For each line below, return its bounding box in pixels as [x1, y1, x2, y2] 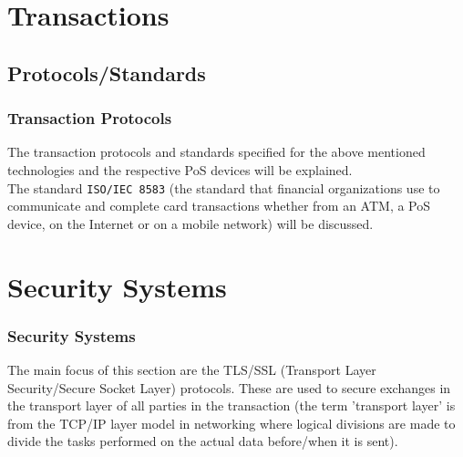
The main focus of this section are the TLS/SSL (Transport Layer [7, 360, 376, 379]
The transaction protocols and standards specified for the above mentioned [7, 142, 426, 161]
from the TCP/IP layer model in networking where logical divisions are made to [7, 413, 456, 432]
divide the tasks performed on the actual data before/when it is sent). [7, 431, 398, 451]
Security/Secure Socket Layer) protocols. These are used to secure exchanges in [7, 378, 451, 397]
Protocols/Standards [7, 58, 206, 87]
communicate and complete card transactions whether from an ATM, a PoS [7, 196, 431, 215]
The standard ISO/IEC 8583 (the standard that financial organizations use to [7, 178, 440, 197]
